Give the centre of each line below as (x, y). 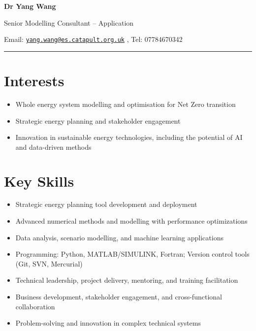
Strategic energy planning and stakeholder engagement (98, 120)
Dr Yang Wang (30, 6)
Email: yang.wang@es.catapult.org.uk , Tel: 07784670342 (93, 39)
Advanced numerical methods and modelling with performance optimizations (131, 221)
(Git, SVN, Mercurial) (49, 263)
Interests (34, 81)
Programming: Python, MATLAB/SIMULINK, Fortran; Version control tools (132, 254)
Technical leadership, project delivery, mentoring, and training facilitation (127, 280)
